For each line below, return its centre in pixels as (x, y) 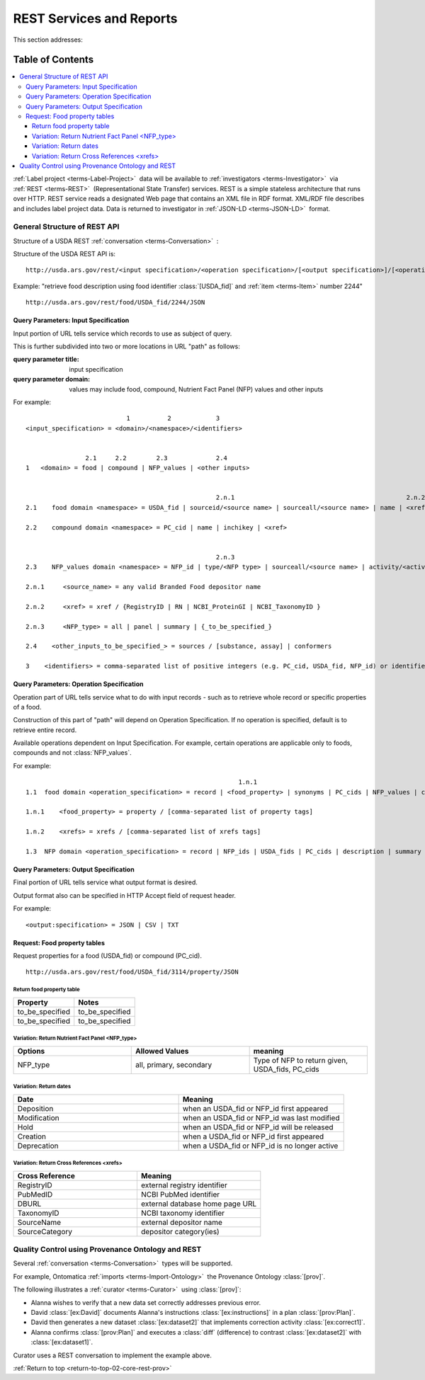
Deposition (35, 1108)
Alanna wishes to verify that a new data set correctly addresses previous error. (146, 1302)
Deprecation (38, 1146)
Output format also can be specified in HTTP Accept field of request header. (125, 895)
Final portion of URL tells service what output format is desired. (106, 882)
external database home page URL (199, 1204)
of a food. (27, 707)
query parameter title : (46, 359)
